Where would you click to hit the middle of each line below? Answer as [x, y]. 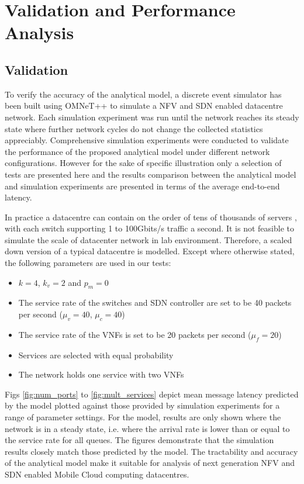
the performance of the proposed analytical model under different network [137, 151]
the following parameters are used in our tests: [88, 263]
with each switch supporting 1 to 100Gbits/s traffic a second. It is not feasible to [149, 228]
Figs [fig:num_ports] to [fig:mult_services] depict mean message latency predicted [152, 394]
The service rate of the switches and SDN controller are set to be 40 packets [155, 302]
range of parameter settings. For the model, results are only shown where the [143, 417]
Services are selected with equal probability [96, 355]
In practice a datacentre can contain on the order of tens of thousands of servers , [151, 217]
